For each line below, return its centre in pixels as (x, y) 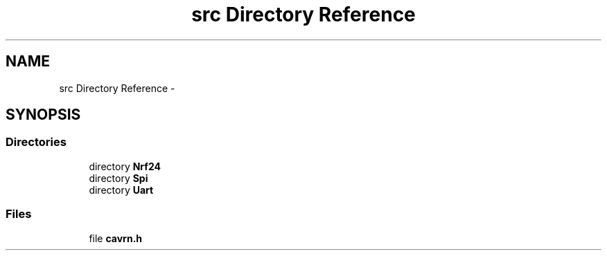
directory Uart (121, 190)
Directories (36, 142)
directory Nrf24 (125, 166)
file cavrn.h (116, 238)
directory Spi (118, 178)
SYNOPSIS (43, 115)
